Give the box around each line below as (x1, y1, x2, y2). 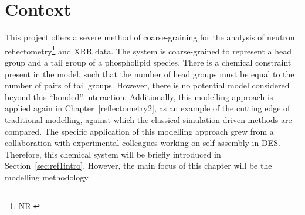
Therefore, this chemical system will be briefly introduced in (5, 148, 221, 160)
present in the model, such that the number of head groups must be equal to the (5, 67, 294, 80)
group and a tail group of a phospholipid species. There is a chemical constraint (5, 56, 292, 68)
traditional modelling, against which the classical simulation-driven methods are (5, 113, 292, 125)
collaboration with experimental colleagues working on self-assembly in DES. (5, 136, 280, 149)
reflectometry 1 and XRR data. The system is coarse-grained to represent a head (5, 43, 292, 57)
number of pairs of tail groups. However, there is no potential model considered (5, 79, 290, 91)
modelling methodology (5, 170, 89, 183)
